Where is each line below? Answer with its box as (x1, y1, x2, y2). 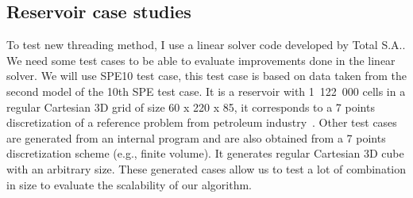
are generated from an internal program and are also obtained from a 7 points (6, 129, 386, 146)
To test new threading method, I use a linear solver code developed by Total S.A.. (6, 36, 406, 53)
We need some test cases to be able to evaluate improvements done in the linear (6, 51, 396, 68)
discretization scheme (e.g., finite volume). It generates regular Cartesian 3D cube (6, 145, 404, 162)
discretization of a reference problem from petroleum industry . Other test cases (6, 114, 397, 131)
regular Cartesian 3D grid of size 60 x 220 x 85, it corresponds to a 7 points (6, 98, 375, 115)
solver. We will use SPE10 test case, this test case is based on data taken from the (6, 67, 407, 84)
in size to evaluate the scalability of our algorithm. (6, 176, 253, 192)
